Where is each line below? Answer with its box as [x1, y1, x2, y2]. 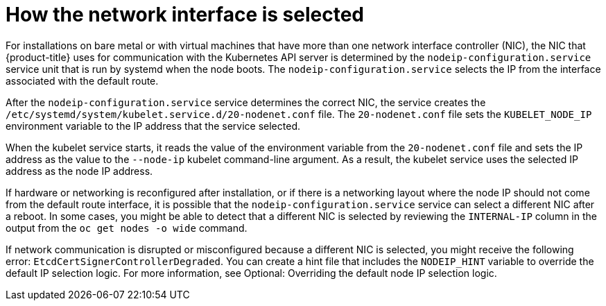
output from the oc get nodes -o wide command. [6, 221, 248, 234]
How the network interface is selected [6, 3, 365, 26]
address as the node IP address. [6, 164, 153, 177]
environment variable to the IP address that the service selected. [6, 119, 300, 132]
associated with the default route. [6, 74, 159, 87]
